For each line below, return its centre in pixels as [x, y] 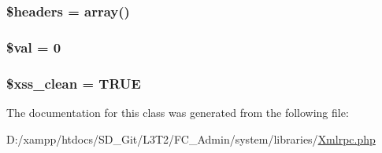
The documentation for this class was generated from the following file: [178, 112]
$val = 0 [34, 47]
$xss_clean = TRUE [74, 83]
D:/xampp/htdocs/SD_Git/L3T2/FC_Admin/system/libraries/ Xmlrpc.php [191, 138]
